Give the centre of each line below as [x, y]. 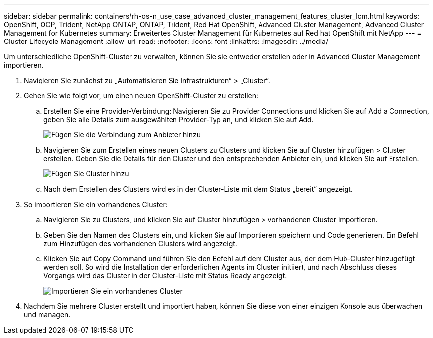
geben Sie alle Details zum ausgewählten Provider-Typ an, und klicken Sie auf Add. [179, 119]
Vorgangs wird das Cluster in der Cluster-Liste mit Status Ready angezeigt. [165, 275]
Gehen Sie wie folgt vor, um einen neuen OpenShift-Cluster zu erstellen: [141, 96]
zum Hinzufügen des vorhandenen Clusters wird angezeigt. [140, 243]
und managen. [47, 315]
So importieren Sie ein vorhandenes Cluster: [96, 204]
